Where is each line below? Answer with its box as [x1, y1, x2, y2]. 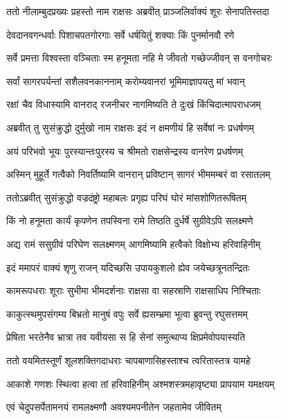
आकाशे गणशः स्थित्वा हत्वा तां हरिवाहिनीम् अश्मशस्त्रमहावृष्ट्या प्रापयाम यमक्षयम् [6, 376, 275, 391]
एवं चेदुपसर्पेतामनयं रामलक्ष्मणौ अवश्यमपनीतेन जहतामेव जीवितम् [6, 400, 221, 414]
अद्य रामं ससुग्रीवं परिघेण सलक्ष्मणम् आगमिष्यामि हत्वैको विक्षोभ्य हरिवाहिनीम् [6, 236, 261, 251]
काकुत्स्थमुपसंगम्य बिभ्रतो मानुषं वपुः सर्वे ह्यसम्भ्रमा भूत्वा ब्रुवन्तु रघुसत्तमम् [6, 306, 248, 321]
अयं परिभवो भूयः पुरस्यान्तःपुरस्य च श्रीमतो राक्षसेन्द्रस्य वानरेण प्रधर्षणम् [6, 143, 244, 158]
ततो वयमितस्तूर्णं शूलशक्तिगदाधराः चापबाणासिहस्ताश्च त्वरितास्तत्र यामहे [6, 353, 251, 367]
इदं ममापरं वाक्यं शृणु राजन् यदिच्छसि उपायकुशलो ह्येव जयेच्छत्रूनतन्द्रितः [6, 260, 250, 274]
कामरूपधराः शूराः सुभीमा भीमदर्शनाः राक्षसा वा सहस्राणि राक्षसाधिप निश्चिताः [6, 283, 261, 298]
